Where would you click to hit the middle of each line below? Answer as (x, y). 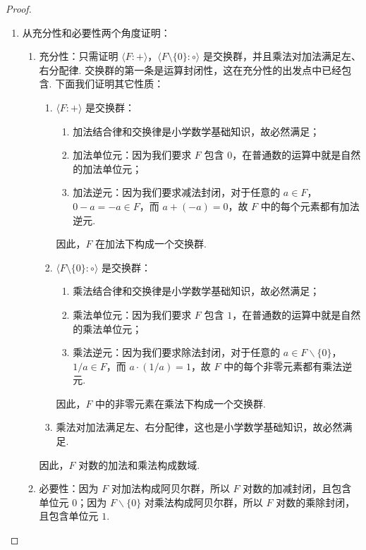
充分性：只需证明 (79, 56)
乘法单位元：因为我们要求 (132, 314)
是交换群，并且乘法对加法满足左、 (282, 56)
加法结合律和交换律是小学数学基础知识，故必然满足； (196, 131)
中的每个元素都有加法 (310, 206)
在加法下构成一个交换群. (151, 244)
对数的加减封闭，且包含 (297, 488)
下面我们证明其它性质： (110, 84)
